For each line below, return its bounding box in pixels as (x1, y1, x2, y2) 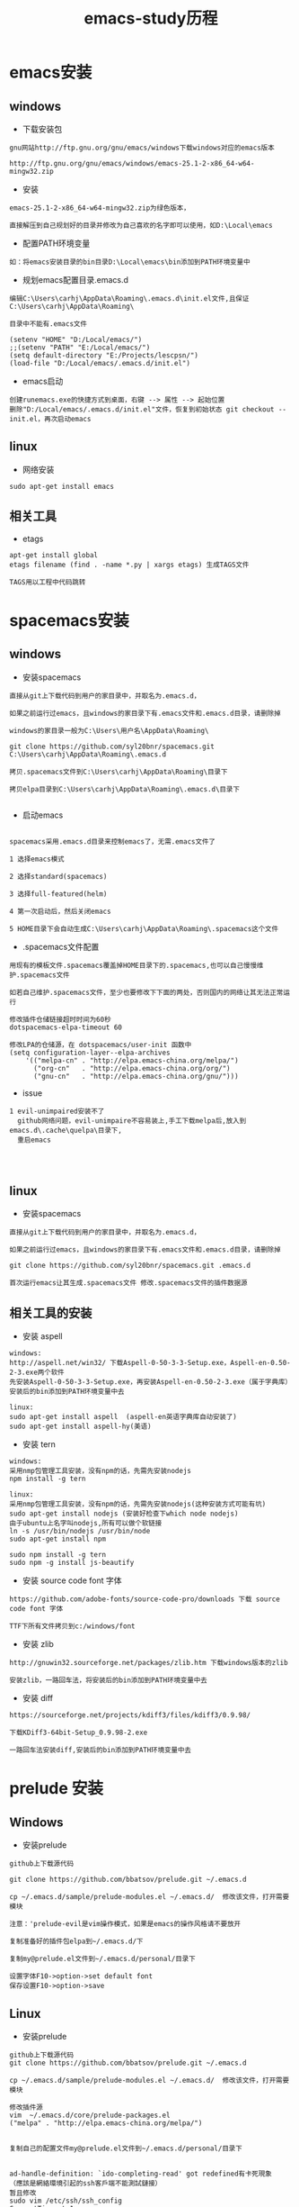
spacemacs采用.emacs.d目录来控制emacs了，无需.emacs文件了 (9, 837, 215, 846)
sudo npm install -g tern (9, 1551, 106, 1560)
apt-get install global (9, 550, 99, 559)
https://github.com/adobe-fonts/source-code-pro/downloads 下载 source (9, 1595, 280, 1604)
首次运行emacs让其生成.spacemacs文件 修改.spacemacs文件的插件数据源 (9, 1279, 248, 1288)
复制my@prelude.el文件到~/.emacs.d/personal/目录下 (9, 1955, 196, 1964)
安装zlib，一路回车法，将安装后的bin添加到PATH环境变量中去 (9, 1676, 208, 1685)
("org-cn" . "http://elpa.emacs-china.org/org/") (32, 1063, 231, 1072)
